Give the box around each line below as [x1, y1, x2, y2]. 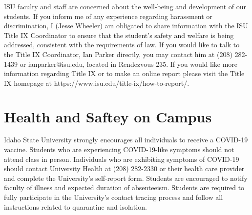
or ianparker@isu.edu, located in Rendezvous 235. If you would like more [20, 59, 238, 69]
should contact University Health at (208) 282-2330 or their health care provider [4, 163, 245, 174]
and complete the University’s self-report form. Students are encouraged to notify [4, 173, 248, 183]
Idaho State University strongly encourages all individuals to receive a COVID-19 [4, 135, 248, 145]
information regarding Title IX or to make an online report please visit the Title [4, 68, 245, 78]
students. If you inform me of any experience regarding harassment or [4, 11, 212, 21]
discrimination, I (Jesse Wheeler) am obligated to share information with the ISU [4, 20, 248, 31]
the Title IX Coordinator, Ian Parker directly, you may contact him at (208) [4, 49, 232, 59]
